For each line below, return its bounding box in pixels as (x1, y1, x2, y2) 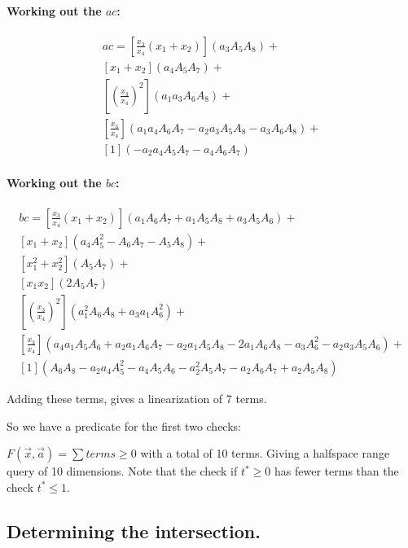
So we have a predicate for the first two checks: (7, 417, 241, 434)
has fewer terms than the (274, 463, 399, 480)
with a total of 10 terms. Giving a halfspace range (140, 445, 390, 462)
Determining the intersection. (7, 518, 261, 543)
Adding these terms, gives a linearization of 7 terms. (7, 389, 267, 406)
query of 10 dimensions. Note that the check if (7, 463, 238, 480)
